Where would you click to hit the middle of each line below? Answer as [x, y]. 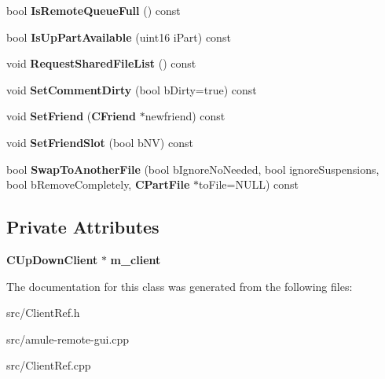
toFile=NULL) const [249, 184]
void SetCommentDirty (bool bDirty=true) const [132, 89]
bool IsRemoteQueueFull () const [93, 10]
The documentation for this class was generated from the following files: [180, 286]
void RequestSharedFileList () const [101, 63]
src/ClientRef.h [43, 313]
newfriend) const [185, 116]
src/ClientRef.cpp [49, 365]
